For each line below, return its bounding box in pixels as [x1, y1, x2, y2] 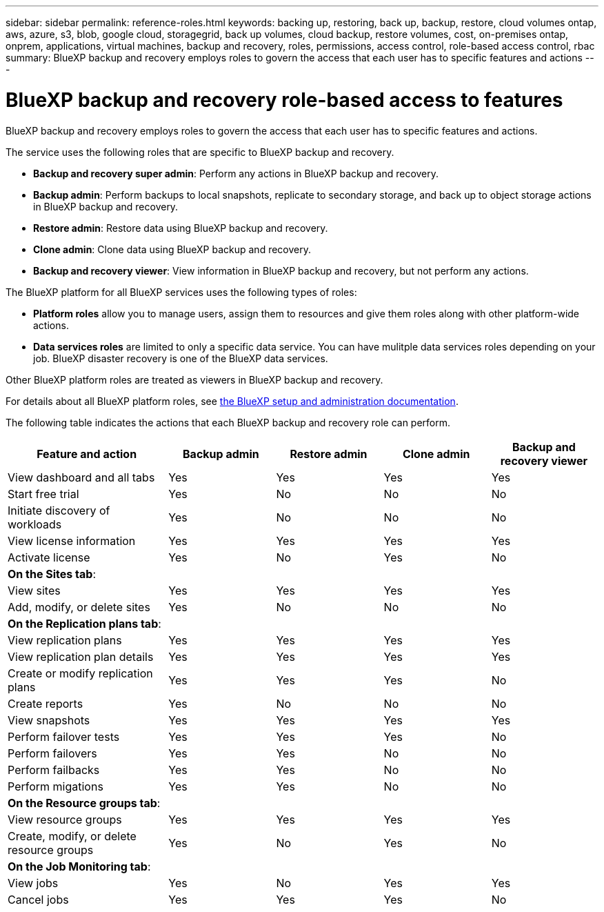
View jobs [8, 875, 59, 890]
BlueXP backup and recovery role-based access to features [6, 88, 563, 112]
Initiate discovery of [8, 503, 110, 517]
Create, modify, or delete [8, 829, 137, 843]
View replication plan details [8, 649, 154, 664]
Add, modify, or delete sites [8, 599, 150, 614]
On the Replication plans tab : [8, 616, 161, 631]
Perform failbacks [8, 762, 100, 777]
